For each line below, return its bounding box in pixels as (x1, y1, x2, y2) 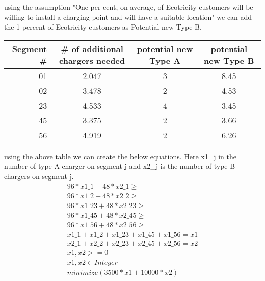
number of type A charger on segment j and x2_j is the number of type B (4, 161, 235, 171)
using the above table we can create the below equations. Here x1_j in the (4, 150, 236, 161)
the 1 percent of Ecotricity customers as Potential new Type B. (4, 21, 202, 32)
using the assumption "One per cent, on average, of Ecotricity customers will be (4, 2, 253, 12)
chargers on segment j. (4, 170, 74, 181)
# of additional (61, 42, 123, 55)
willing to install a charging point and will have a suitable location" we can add (4, 11, 252, 22)
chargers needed (59, 54, 125, 66)
